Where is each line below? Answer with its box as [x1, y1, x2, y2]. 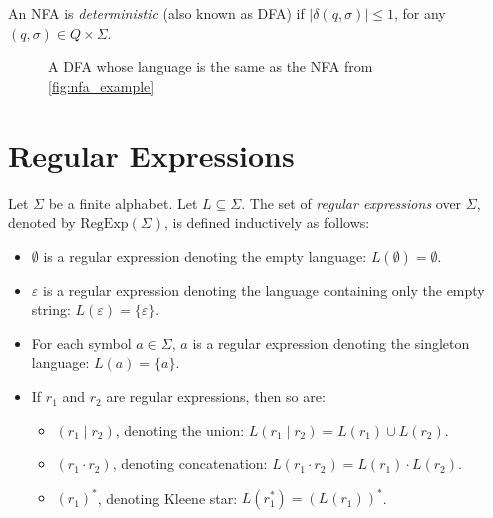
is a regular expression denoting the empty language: [43, 245, 367, 266]
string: [31, 299, 71, 320]
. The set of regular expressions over [241, 192, 462, 213]
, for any [393, 3, 446, 23]
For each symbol [31, 332, 132, 353]
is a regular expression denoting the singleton [192, 332, 470, 353]
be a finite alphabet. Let [48, 192, 198, 213]
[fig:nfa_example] [48, 75, 155, 96]
